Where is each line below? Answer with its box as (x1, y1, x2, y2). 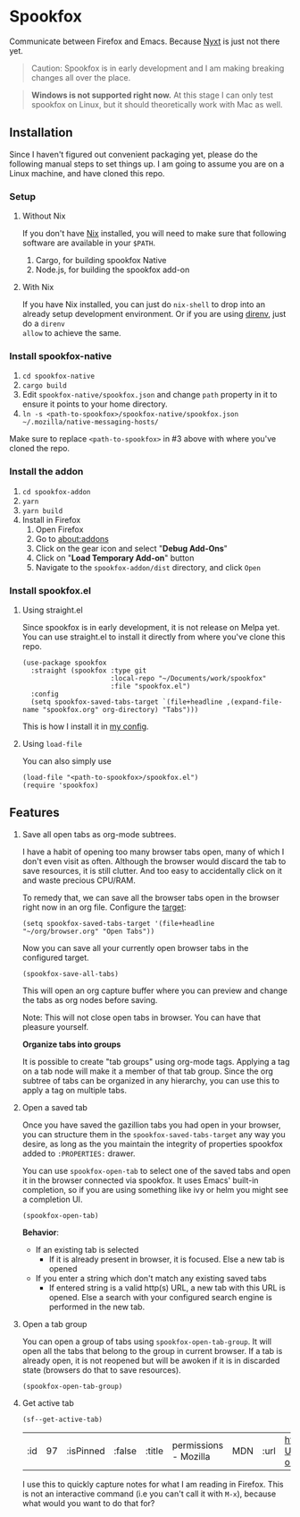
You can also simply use (21, 755, 112, 767)
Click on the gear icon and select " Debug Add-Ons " (35, 543, 228, 553)
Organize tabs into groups (21, 1039, 121, 1050)
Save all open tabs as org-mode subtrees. (21, 828, 177, 839)
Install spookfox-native (9, 349, 112, 362)
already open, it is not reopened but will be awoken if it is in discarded (21, 1355, 280, 1366)
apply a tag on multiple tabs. (21, 1084, 128, 1095)
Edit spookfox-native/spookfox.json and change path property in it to (21, 390, 278, 400)
